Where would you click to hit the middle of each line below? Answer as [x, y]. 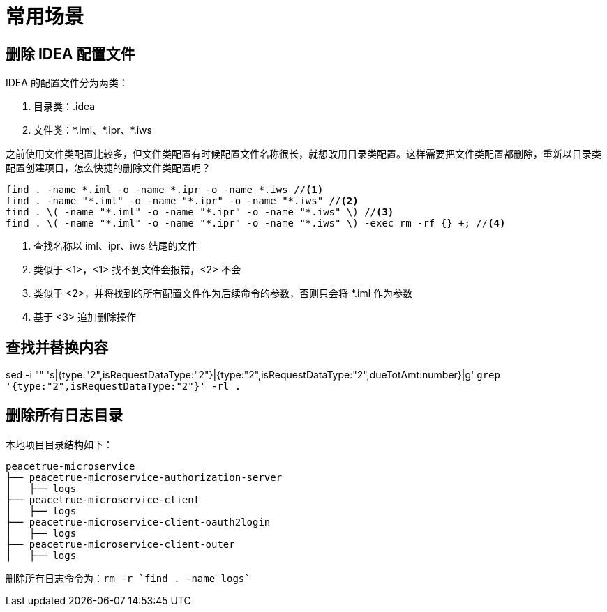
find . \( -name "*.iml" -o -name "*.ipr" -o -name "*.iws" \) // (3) [200, 212]
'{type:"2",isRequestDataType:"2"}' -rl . [123, 387]
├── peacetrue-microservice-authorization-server [144, 477]
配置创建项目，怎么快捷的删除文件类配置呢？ [108, 168]
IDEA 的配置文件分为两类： [67, 83]
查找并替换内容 [57, 347]
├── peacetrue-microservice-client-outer [120, 544]
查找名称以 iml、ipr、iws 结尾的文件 [115, 246]
